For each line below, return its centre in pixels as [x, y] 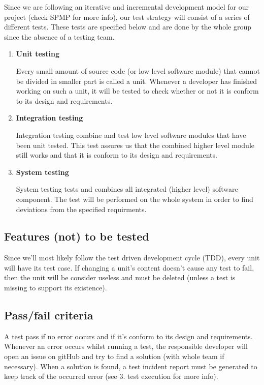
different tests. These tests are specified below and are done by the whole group [128, 27]
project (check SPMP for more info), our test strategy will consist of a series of [127, 17]
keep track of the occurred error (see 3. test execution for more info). [111, 376]
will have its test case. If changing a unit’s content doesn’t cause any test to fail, [129, 267]
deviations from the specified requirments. [81, 209]
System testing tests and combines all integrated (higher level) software [127, 189]
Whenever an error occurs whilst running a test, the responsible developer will [126, 346]
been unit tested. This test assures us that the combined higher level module [135, 145]
